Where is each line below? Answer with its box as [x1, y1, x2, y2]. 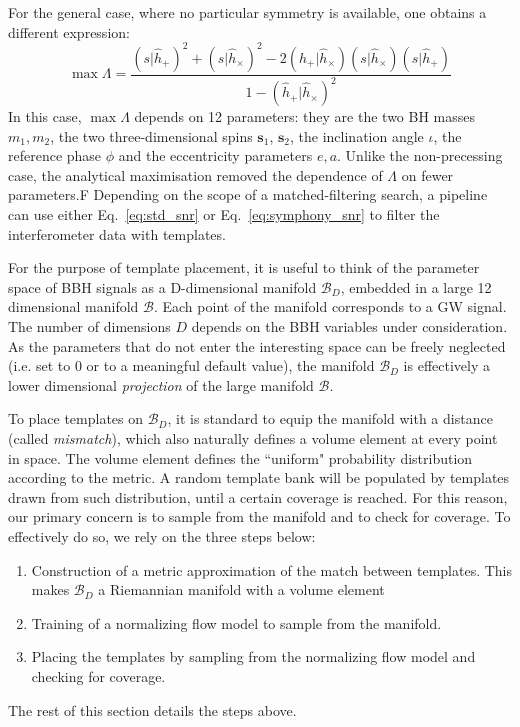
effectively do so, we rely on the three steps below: [8, 525, 316, 546]
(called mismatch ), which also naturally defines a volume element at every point [8, 427, 498, 448]
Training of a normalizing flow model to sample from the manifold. [31, 612, 442, 633]
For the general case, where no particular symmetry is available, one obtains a [8, 2, 487, 22]
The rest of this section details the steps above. [8, 699, 297, 720]
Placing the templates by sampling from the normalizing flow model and [31, 646, 476, 667]
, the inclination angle [290, 125, 424, 146]
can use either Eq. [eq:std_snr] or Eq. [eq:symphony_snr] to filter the [8, 204, 440, 225]
